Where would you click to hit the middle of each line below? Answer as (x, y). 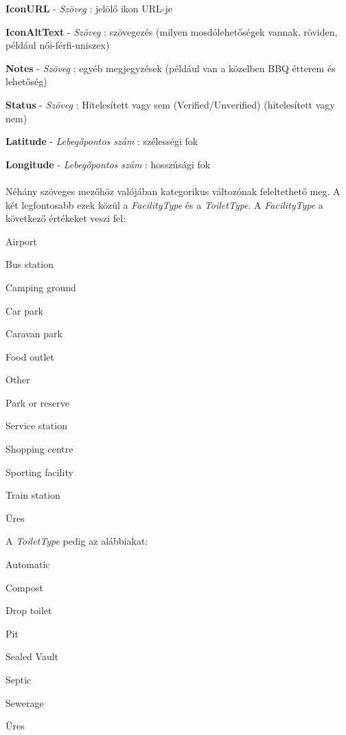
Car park (24, 310)
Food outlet (30, 356)
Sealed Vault (32, 656)
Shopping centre (39, 449)
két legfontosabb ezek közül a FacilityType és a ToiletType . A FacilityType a (164, 204)
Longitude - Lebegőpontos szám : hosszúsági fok (108, 164)
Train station (33, 495)
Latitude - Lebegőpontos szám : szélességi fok (102, 141)
